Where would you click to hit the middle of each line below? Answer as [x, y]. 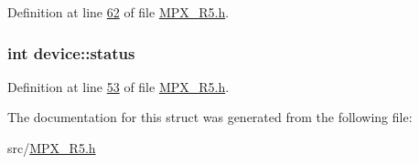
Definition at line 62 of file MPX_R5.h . [118, 12]
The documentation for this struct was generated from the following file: [210, 117]
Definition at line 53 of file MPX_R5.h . [118, 86]
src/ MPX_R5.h [52, 148]
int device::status [71, 52]
